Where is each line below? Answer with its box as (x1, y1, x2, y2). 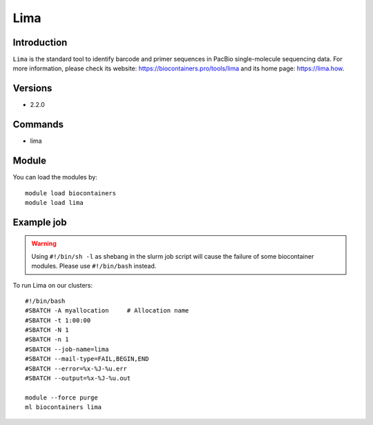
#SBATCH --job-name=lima (25, 345, 109, 353)
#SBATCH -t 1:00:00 (25, 316, 91, 324)
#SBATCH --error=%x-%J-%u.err (25, 364, 128, 373)
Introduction (12, 37, 68, 48)
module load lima (25, 199, 84, 206)
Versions (12, 83, 52, 95)
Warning (31, 239, 57, 248)
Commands (12, 119, 64, 130)
